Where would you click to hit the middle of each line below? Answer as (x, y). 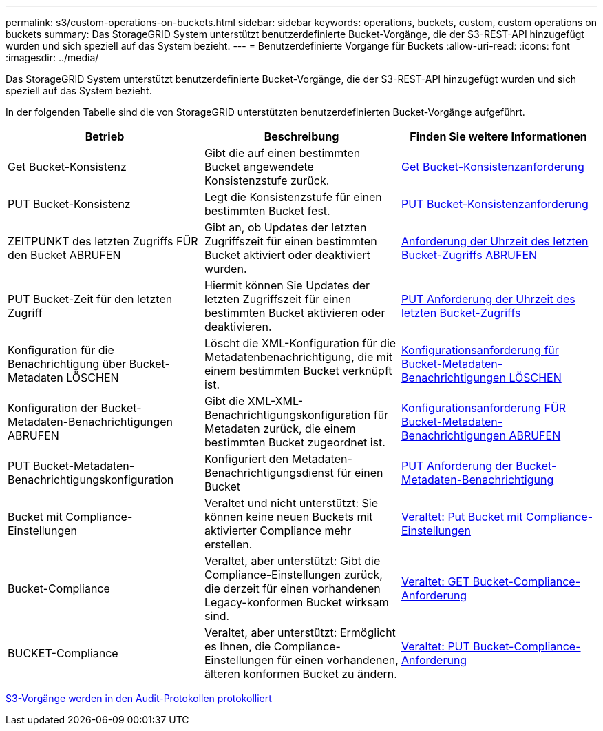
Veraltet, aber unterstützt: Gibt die (292, 561)
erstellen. (228, 544)
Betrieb (105, 136)
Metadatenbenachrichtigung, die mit (298, 357)
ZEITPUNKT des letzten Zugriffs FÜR (103, 241)
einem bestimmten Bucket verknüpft (298, 371)
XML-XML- (275, 401)
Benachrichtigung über (67, 364)
